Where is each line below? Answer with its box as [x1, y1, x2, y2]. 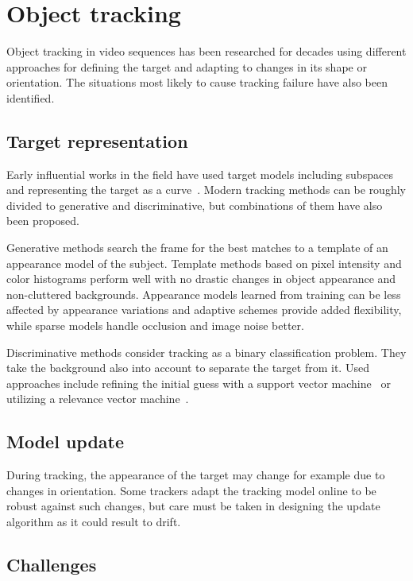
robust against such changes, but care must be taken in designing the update [6, 498, 380, 514]
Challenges [6, 552, 97, 576]
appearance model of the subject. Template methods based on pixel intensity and [6, 254, 402, 271]
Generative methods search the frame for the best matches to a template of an [6, 239, 388, 256]
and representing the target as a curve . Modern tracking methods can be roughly [6, 181, 406, 198]
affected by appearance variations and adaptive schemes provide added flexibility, [6, 301, 402, 318]
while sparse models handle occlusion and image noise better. [6, 317, 304, 334]
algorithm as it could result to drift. [6, 513, 181, 529]
